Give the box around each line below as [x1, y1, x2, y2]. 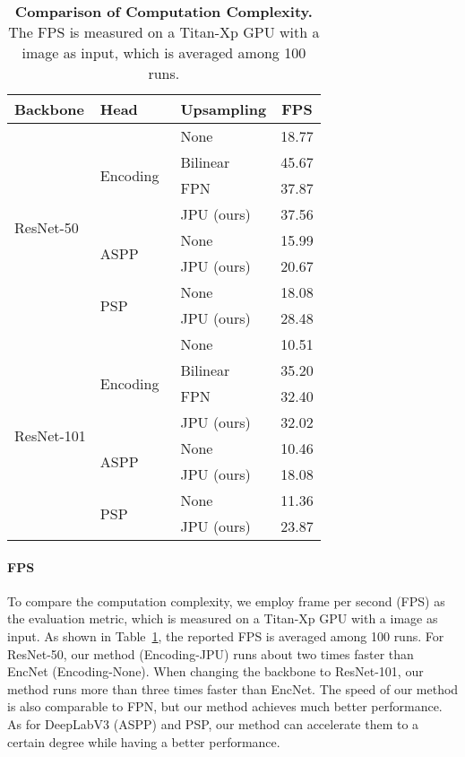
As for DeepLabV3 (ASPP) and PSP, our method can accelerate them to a [7, 714, 419, 733]
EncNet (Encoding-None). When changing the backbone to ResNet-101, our [7, 662, 424, 681]
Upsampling [180, 99, 267, 119]
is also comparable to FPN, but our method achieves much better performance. [7, 697, 443, 716]
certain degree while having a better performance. [7, 732, 280, 751]
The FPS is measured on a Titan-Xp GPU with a [8, 22, 320, 42]
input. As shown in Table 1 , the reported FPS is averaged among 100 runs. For [7, 626, 444, 645]
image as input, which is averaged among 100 [22, 42, 306, 63]
